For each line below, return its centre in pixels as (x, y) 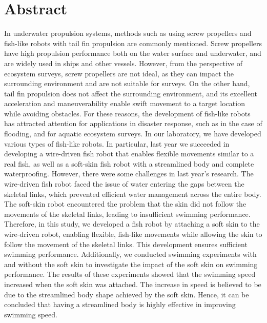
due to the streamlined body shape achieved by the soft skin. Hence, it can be (127, 294)
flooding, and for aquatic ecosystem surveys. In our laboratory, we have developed (133, 134)
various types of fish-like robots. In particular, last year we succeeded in (117, 143)
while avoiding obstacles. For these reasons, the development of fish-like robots (127, 113)
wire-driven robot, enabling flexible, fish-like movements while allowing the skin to (133, 234)
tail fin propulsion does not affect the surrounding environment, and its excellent (131, 93)
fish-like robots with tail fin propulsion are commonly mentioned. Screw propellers (133, 43)
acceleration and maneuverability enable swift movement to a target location (125, 103)
